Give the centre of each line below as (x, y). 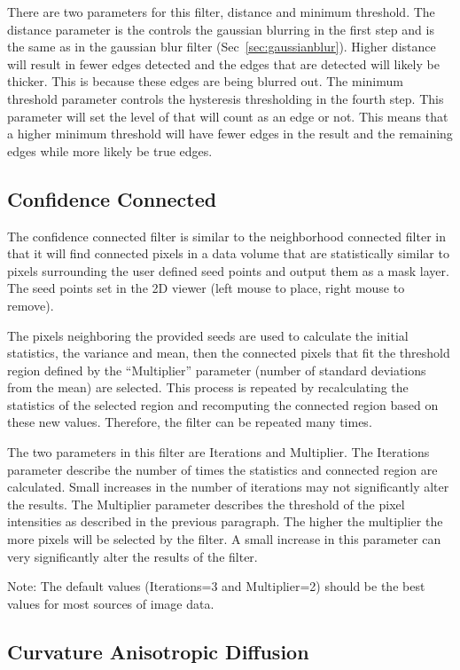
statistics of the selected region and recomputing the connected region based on (223, 404)
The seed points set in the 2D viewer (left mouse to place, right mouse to (206, 288)
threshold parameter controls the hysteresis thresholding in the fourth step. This (226, 98)
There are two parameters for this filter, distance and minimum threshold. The (221, 12)
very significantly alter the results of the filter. (133, 556)
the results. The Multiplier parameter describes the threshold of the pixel (206, 504)
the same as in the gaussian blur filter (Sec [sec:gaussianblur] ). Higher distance (222, 47)
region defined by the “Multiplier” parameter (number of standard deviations (217, 370)
